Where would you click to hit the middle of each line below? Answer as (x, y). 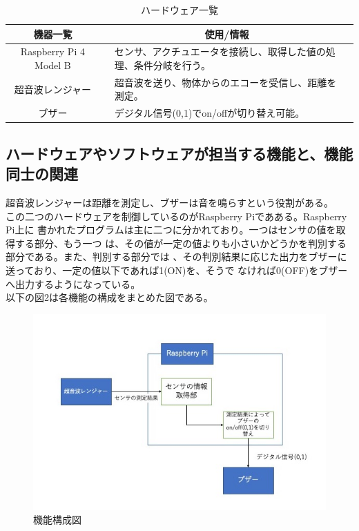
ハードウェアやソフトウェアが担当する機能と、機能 (179, 153)
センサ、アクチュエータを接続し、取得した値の (220, 51)
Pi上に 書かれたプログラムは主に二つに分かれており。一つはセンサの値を (171, 230)
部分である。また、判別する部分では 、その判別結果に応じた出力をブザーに (176, 257)
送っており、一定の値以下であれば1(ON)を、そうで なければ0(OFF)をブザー (177, 270)
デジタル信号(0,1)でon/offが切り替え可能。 (210, 113)
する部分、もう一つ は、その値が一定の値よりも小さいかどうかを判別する (181, 243)
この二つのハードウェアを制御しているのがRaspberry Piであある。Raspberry (176, 216)
